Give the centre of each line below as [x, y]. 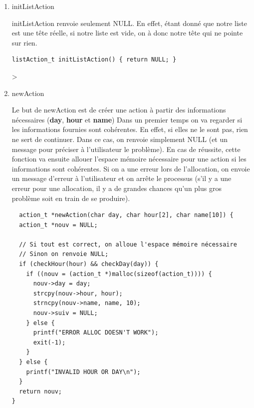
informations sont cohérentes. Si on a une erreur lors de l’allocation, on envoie [131, 168]
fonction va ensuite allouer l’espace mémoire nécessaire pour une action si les [129, 159]
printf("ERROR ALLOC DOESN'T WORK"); [96, 333]
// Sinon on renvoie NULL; [64, 254]
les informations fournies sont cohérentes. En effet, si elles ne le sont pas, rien [130, 129]
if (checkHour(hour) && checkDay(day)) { [89, 264]
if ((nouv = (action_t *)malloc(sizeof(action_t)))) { [119, 274]
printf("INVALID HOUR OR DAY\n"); [83, 372]
